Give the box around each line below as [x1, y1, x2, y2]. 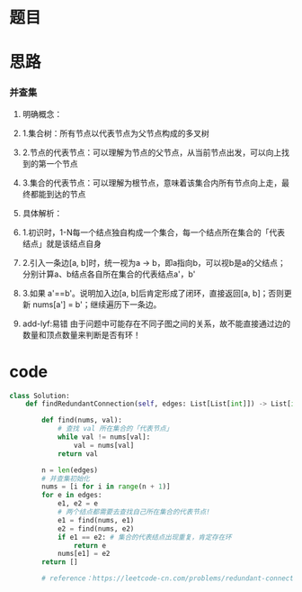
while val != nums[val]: [57, 433, 151, 442]
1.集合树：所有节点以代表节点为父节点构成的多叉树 [22, 127, 209, 139]
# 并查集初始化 [41, 474, 90, 483]
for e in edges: [41, 491, 102, 500]
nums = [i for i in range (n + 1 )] [41, 482, 171, 491]
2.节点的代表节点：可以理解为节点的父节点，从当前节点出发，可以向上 [22, 147, 282, 158]
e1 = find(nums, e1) [57, 515, 135, 524]
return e [73, 541, 106, 550]
